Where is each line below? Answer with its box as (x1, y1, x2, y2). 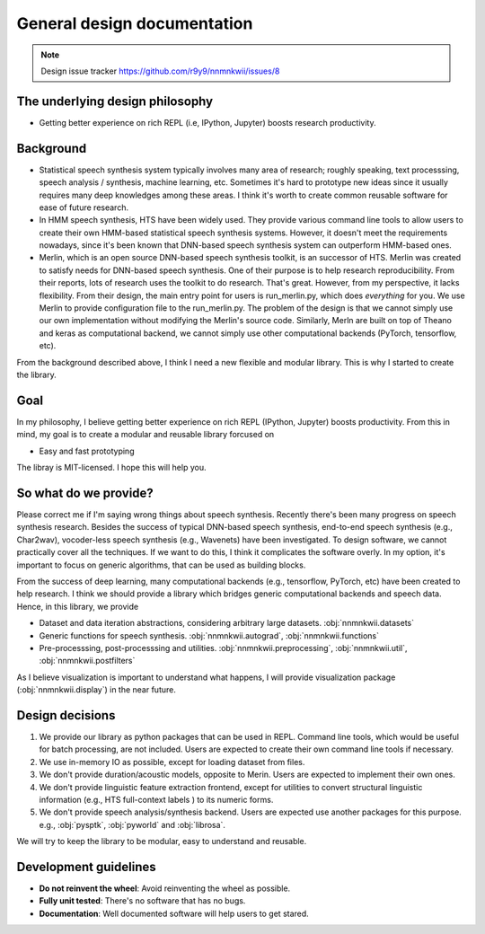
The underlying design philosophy (16, 93, 214, 109)
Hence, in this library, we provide (16, 601, 139, 612)
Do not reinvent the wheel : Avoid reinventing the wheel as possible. (39, 883, 291, 894)
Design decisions (16, 708, 116, 723)
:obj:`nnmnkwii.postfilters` (39, 656, 136, 666)
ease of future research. (39, 202, 129, 213)
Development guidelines (16, 859, 156, 875)
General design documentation (16, 13, 253, 33)
